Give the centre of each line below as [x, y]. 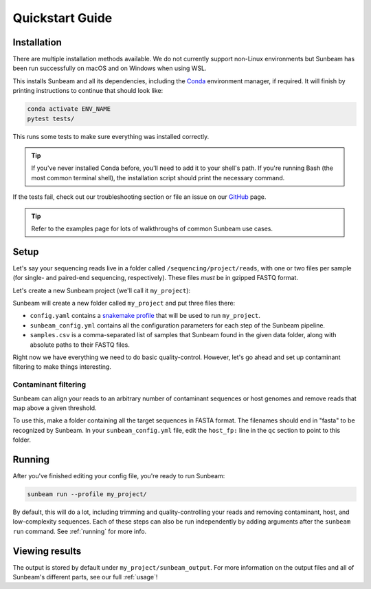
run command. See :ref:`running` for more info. [80, 531]
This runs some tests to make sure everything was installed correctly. [111, 136]
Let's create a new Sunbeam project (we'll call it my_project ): [102, 290]
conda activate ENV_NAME [69, 109]
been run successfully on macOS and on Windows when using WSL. [110, 68]
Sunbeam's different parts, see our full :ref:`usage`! [85, 577]
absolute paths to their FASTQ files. [80, 345]
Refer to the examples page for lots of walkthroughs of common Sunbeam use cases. [152, 228]
